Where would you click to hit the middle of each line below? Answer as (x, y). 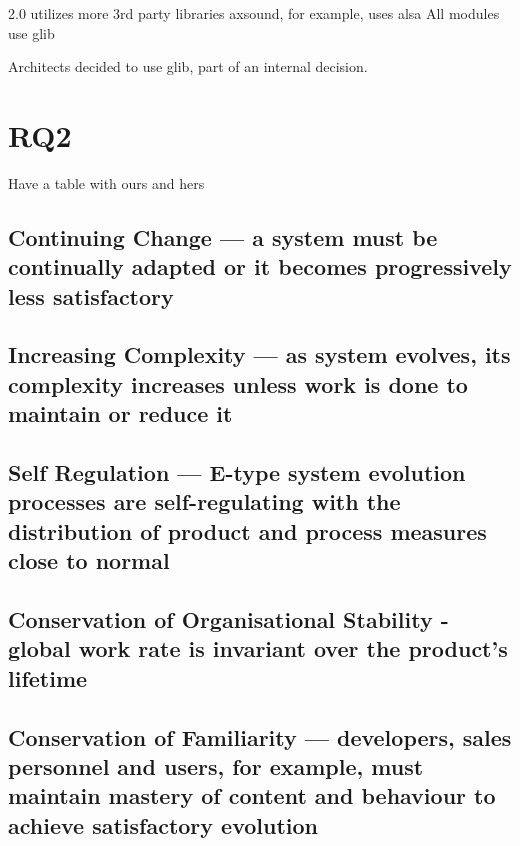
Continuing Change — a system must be (223, 236)
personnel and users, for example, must (216, 765)
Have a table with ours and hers (106, 182)
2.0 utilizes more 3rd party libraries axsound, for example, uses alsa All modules (254, 13)
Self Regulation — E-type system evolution (237, 472)
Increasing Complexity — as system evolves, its (259, 354)
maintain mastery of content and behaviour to (252, 795)
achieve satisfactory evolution (163, 824)
